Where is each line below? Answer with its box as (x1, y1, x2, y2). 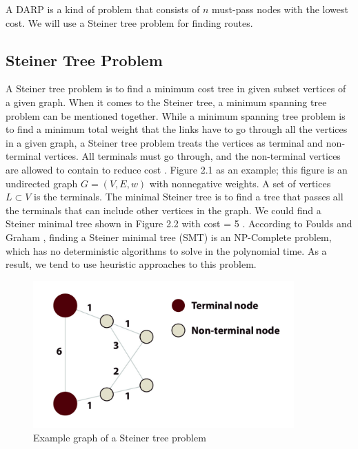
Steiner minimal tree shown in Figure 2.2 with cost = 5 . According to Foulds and (6, 216, 352, 231)
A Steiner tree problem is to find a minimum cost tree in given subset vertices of (6, 81, 346, 96)
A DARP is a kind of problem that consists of (6, 2, 200, 16)
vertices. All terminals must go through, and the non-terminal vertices (44, 149, 341, 163)
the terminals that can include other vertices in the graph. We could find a (6, 202, 321, 217)
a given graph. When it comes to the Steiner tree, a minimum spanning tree (6, 94, 327, 109)
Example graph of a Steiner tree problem (33, 430, 206, 444)
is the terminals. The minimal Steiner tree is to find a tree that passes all (34, 189, 344, 204)
